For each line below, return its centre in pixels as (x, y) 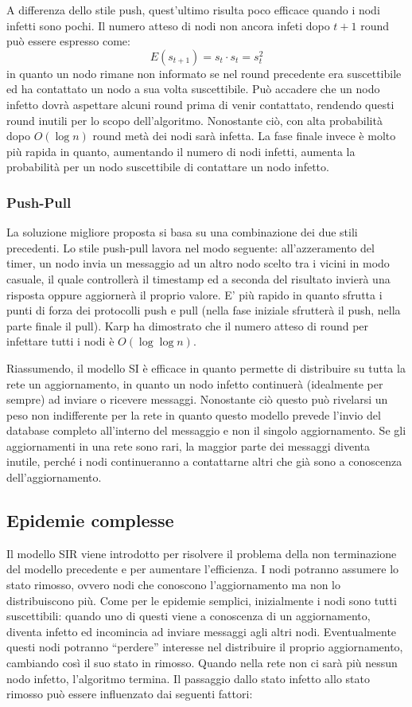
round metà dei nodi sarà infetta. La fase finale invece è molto (244, 136)
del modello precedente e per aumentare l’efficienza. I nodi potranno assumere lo (203, 569)
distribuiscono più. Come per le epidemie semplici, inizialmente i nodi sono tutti (202, 600)
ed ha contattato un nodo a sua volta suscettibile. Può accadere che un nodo (193, 89)
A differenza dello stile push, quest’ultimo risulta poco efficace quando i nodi (193, 10)
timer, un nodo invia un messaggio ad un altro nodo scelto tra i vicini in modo (198, 263)
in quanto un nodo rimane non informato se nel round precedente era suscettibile (204, 73)
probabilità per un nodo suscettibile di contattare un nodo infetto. (168, 167)
